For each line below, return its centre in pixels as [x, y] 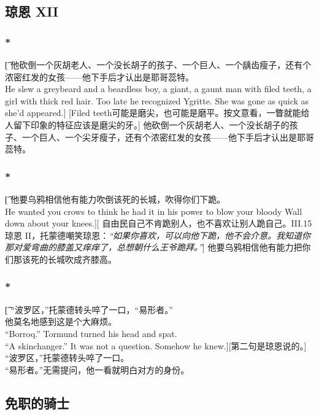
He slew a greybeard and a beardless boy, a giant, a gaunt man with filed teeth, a [158, 89]
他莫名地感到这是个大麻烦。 [61, 321]
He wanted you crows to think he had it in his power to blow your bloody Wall [154, 211]
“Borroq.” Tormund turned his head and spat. [91, 333]
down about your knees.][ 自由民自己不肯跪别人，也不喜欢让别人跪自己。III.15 [159, 223]
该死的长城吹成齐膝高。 [69, 259]
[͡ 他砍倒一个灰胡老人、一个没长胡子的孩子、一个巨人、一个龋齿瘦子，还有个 [158, 64]
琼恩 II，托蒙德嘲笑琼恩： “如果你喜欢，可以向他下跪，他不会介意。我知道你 [158, 235]
